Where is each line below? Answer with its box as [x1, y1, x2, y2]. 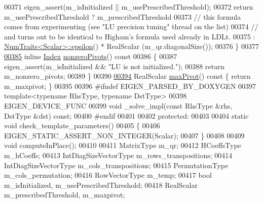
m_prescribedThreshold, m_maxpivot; [4, 189, 125, 200]
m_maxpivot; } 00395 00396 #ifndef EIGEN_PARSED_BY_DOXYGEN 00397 [4, 80, 256, 91]
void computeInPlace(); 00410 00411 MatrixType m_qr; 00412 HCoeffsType [4, 140, 241, 150]
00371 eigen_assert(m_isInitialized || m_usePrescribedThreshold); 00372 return [4, 2, 253, 12]
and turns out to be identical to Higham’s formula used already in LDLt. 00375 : [4, 31, 255, 41]
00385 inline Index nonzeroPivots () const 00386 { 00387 [4, 50, 177, 61]
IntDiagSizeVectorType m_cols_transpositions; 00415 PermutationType [4, 160, 229, 170]
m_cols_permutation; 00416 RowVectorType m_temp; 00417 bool [4, 170, 212, 180]
